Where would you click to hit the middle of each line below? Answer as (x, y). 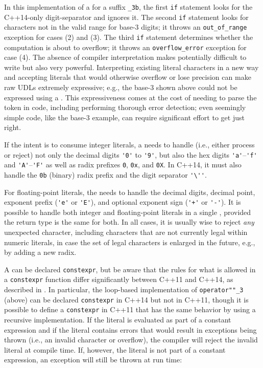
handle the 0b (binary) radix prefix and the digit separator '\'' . (105, 174)
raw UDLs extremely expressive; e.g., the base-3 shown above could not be (121, 87)
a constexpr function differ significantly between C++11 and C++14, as (119, 279)
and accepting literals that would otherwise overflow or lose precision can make (128, 77)
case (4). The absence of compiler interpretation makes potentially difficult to (125, 57)
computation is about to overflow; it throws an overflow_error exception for (125, 47)
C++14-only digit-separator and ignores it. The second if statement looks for (126, 17)
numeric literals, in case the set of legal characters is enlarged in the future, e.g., (130, 242)
